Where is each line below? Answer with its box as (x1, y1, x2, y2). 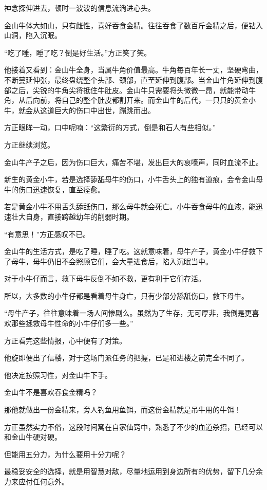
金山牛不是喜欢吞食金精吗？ (4, 387, 98, 397)
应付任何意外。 (18, 476, 69, 486)
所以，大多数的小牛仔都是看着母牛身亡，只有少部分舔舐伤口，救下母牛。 (4, 290, 249, 301)
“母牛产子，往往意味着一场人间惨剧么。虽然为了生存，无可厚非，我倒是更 (4, 307, 252, 318)
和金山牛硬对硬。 (4, 431, 62, 442)
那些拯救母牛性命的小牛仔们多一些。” (11, 318, 133, 329)
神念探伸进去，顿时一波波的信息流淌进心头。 (4, 3, 155, 13)
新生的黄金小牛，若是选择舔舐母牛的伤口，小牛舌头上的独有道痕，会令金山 (4, 174, 256, 185)
